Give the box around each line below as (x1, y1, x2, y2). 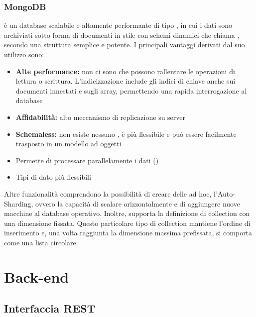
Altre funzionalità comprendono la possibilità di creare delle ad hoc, (4, 188, 212, 199)
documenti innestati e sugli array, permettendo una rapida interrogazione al (15, 85, 247, 96)
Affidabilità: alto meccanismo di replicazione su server (15, 111, 186, 122)
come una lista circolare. (4, 237, 78, 247)
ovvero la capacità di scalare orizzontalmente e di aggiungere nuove (35, 198, 240, 209)
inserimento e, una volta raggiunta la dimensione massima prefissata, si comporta (4, 227, 253, 238)
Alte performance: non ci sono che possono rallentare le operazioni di (15, 66, 235, 76)
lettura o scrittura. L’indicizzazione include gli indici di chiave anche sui (15, 76, 236, 86)
